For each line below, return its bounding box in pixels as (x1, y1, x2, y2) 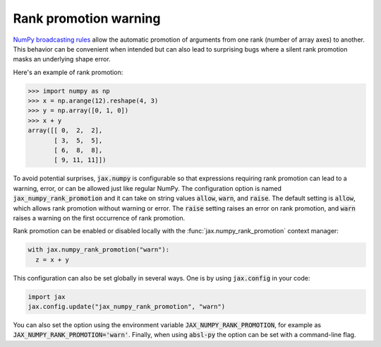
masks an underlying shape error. (13, 55, 111, 64)
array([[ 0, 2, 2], (28, 127, 103, 134)
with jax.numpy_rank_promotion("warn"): (28, 246, 169, 254)
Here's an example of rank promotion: (13, 68, 123, 76)
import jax (28, 293, 66, 300)
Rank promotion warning (13, 11, 161, 26)
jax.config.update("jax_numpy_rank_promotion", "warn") (28, 302, 226, 311)
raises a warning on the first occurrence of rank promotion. (13, 213, 186, 222)
